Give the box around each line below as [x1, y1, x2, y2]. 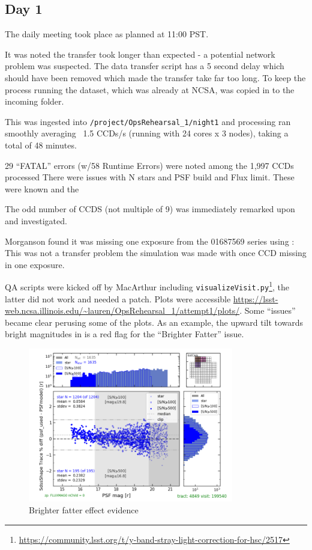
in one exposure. [5, 258, 65, 270]
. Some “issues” [239, 304, 296, 317]
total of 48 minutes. [5, 139, 77, 151]
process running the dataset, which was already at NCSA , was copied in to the [5, 83, 295, 96]
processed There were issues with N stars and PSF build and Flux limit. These [5, 171, 295, 183]
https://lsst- [233, 292, 278, 305]
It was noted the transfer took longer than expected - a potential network [5, 47, 275, 60]
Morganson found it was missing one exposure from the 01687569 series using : [5, 234, 295, 247]
